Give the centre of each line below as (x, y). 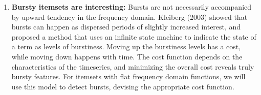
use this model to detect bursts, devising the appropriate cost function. (123, 86)
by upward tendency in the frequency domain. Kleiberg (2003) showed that (129, 17)
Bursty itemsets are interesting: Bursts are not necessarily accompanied (132, 7)
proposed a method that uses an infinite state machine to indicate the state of (134, 36)
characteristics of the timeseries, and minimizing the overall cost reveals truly (133, 66)
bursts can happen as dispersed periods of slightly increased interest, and (126, 27)
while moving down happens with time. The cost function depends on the (127, 56)
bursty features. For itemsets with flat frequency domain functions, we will (128, 76)
